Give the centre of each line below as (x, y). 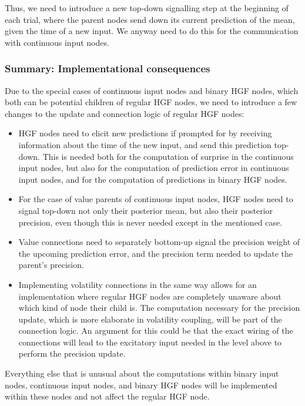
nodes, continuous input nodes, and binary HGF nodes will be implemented (141, 385)
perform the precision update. (72, 353)
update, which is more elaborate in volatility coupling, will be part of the (150, 319)
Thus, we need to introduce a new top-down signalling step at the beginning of (147, 8)
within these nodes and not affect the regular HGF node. (107, 396)
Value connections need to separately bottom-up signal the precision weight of (159, 242)
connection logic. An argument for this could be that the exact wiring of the (156, 330)
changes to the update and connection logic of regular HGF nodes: (125, 113)
